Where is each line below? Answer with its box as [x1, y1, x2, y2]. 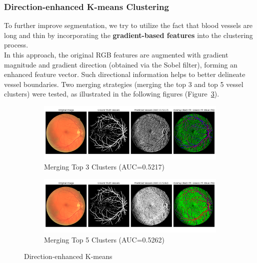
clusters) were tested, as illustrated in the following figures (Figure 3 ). [4, 88, 219, 99]
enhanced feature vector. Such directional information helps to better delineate [4, 69, 245, 79]
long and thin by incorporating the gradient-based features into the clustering [4, 29, 253, 40]
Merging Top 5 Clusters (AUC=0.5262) [44, 234, 164, 244]
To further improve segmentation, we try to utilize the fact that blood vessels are [4, 20, 253, 30]
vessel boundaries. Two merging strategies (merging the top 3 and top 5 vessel [4, 78, 243, 89]
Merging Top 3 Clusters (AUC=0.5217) [44, 161, 164, 172]
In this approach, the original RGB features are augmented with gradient [4, 49, 228, 59]
